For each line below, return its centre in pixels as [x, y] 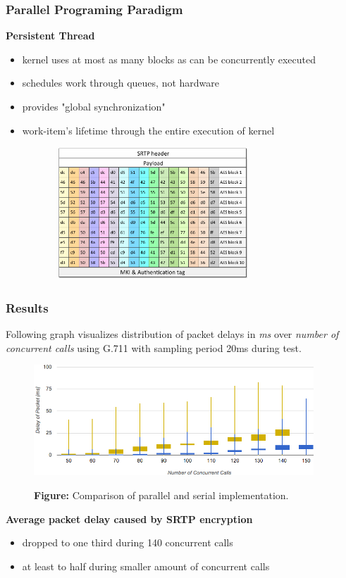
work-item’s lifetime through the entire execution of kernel [148, 130]
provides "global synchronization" [94, 106]
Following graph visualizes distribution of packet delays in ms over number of [172, 333]
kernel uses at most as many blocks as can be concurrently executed [169, 59]
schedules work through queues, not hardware [121, 83]
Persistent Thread [50, 36]
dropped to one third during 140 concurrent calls [128, 542]
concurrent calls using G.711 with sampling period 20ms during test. [154, 347]
